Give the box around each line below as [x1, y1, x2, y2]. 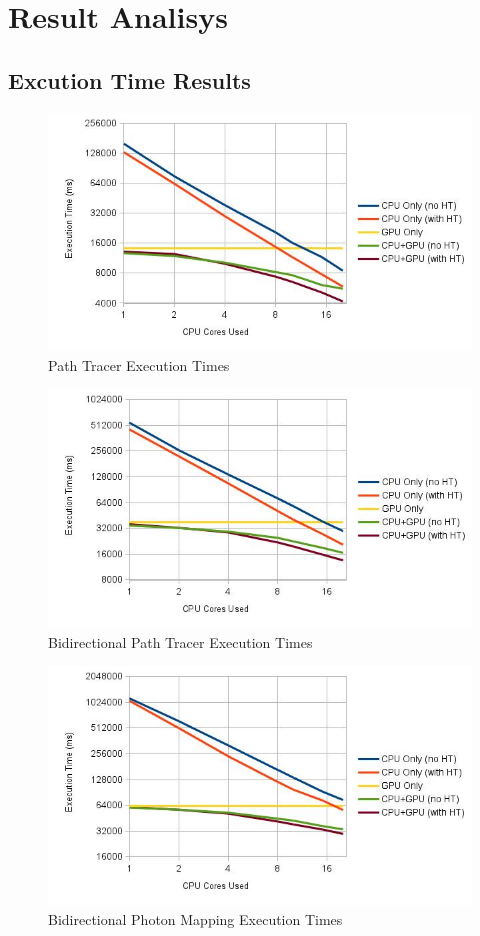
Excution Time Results [8, 64, 251, 95]
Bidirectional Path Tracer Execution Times [48, 631, 313, 652]
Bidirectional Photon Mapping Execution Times [48, 908, 343, 929]
